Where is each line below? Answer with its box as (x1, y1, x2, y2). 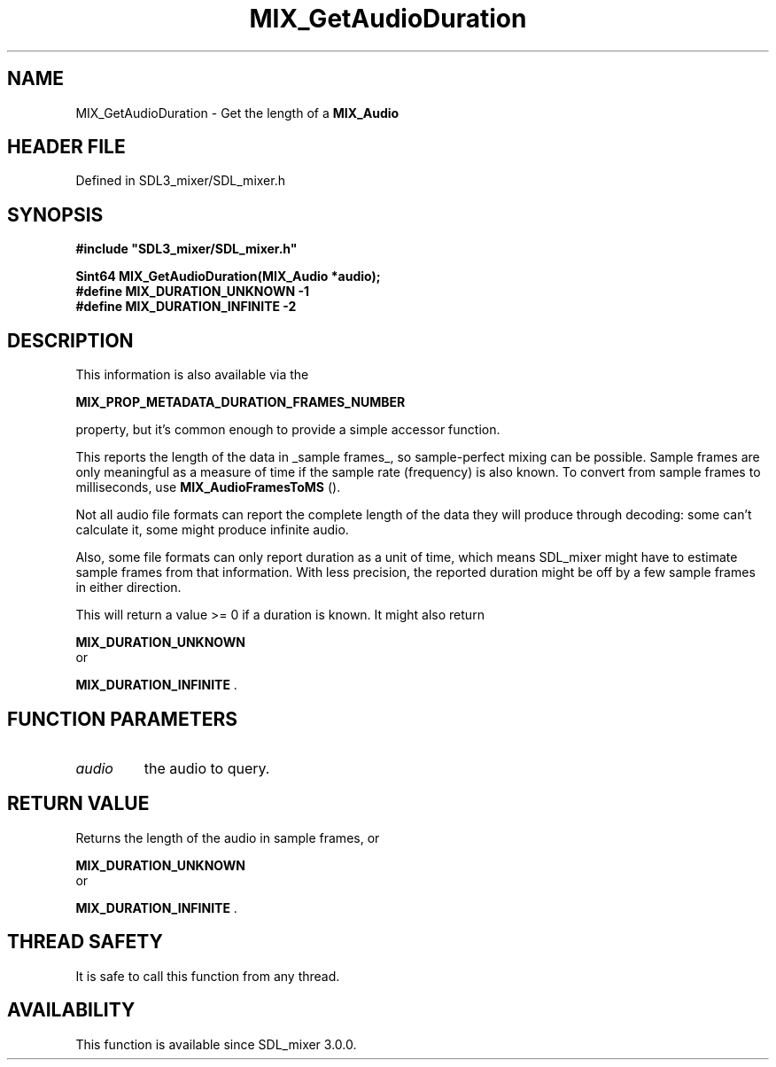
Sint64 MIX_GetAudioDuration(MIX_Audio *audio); (75, 269, 381, 284)
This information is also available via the (75, 367, 309, 383)
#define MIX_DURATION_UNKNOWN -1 (75, 284, 309, 300)
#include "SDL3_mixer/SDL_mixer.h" (75, 241, 298, 257)
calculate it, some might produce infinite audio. (75, 522, 349, 538)
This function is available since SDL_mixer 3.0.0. (75, 1036, 357, 1052)
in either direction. (75, 580, 182, 596)
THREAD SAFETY (7, 931, 163, 954)
